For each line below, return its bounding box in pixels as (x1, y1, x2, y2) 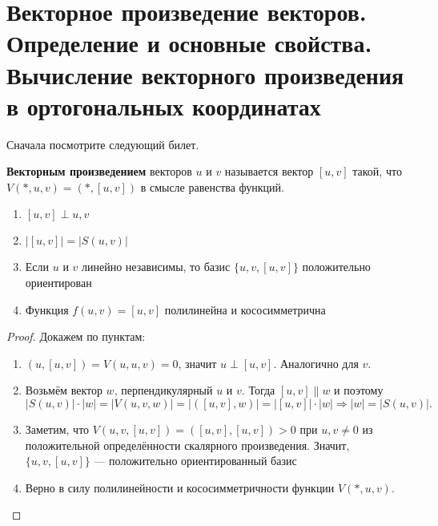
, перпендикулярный (114, 382, 213, 399)
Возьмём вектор (25, 382, 102, 399)
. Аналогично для (273, 354, 359, 371)
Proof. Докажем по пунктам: (6, 328, 146, 345)
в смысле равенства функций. (140, 178, 284, 195)
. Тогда (241, 382, 275, 399)
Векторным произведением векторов (6, 163, 192, 180)
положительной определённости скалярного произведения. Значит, (25, 436, 350, 453)
